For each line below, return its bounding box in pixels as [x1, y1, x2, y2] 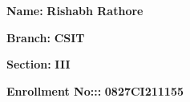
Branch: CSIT [6, 29, 85, 45]
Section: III [6, 56, 71, 73]
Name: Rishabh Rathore [6, 2, 144, 18]
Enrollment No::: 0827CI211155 [6, 82, 184, 99]
